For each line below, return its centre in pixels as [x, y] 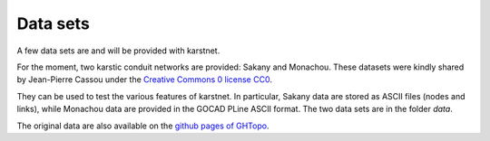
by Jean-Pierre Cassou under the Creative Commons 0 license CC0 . [144, 80]
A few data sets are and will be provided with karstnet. [118, 51]
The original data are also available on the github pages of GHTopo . [143, 126]
